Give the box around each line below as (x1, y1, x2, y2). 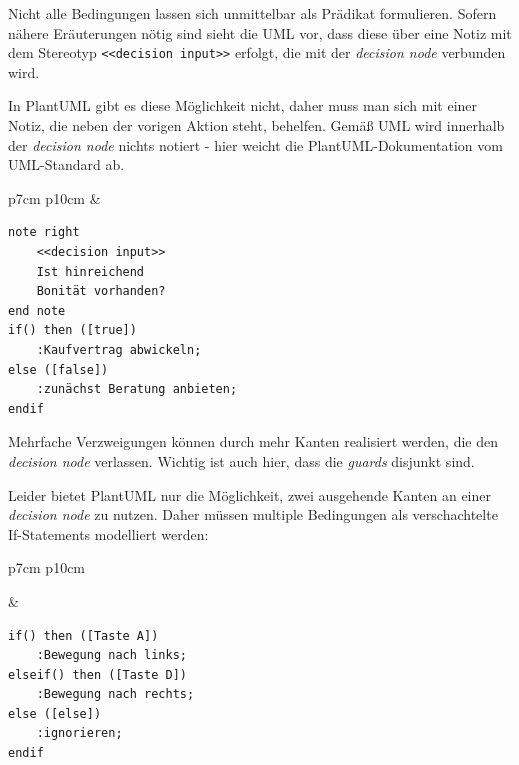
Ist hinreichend (36, 264, 145, 279)
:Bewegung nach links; (36, 648, 187, 663)
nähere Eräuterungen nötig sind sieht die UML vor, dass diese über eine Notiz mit (8, 22, 512, 43)
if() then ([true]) (8, 323, 137, 338)
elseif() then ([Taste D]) (8, 667, 187, 682)
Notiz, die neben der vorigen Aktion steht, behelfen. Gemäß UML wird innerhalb (8, 115, 505, 136)
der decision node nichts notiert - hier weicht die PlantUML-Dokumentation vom (8, 134, 503, 155)
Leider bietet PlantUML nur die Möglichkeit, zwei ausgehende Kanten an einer (8, 484, 491, 505)
